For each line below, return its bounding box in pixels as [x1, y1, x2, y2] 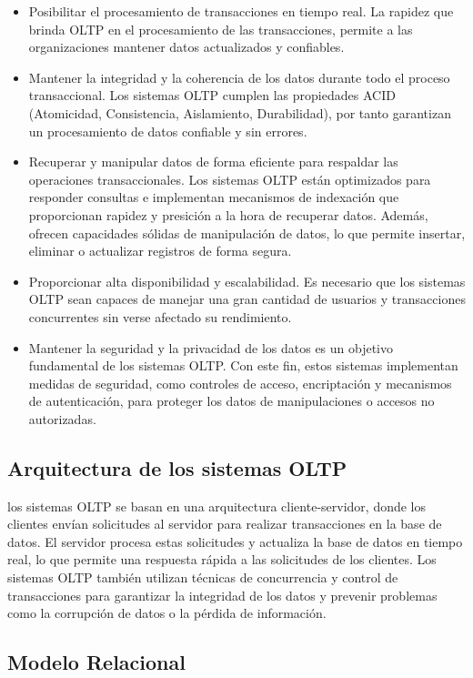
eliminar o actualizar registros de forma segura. [28, 241, 292, 260]
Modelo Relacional [7, 648, 186, 676]
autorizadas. [28, 409, 96, 428]
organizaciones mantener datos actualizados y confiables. [28, 37, 345, 56]
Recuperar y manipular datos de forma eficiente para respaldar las [28, 152, 398, 171]
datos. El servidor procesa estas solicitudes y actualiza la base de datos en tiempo [7, 531, 463, 551]
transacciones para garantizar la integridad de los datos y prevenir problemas [7, 585, 438, 604]
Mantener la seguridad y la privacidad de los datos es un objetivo [28, 338, 394, 357]
